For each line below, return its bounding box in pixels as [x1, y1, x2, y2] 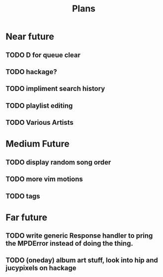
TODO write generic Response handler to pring [5, 232, 153, 240]
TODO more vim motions [5, 175, 83, 184]
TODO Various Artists [5, 118, 74, 127]
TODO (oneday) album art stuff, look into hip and [5, 256, 158, 265]
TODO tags [5, 192, 40, 200]
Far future [5, 212, 48, 223]
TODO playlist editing [5, 101, 73, 110]
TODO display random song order [5, 158, 111, 167]
